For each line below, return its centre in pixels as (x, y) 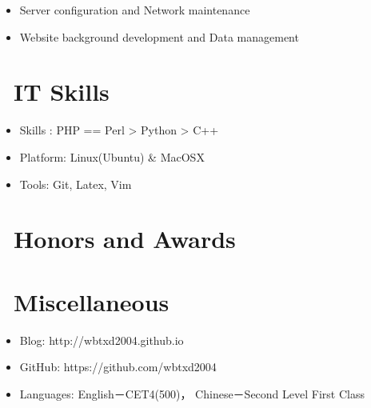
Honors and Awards (125, 239)
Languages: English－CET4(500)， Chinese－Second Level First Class (192, 393)
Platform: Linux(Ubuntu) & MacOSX (112, 156)
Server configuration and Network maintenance (135, 10)
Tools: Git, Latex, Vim (76, 184)
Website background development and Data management (159, 36)
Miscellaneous (92, 301)
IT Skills (62, 92)
